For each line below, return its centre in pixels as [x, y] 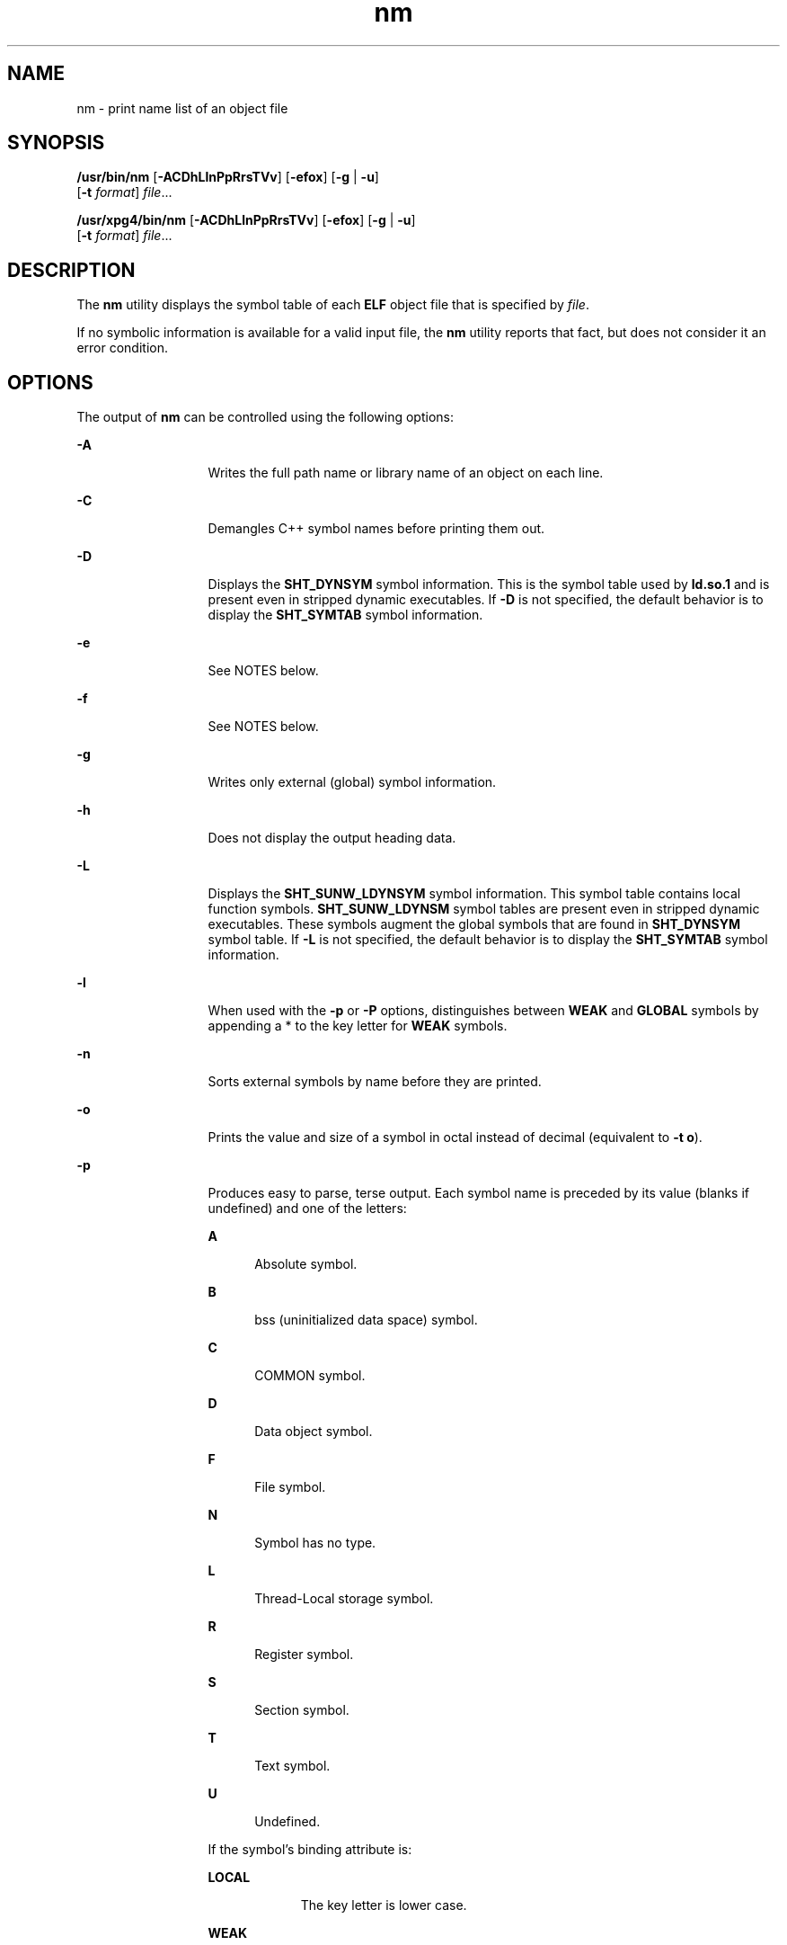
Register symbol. [304, 1655]
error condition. [122, 348]
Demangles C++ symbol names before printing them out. [376, 529]
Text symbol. [292, 1766]
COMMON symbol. [310, 1376]
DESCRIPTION [71, 270]
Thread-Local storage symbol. [344, 1599]
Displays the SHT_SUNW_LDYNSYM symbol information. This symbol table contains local [474, 894]
